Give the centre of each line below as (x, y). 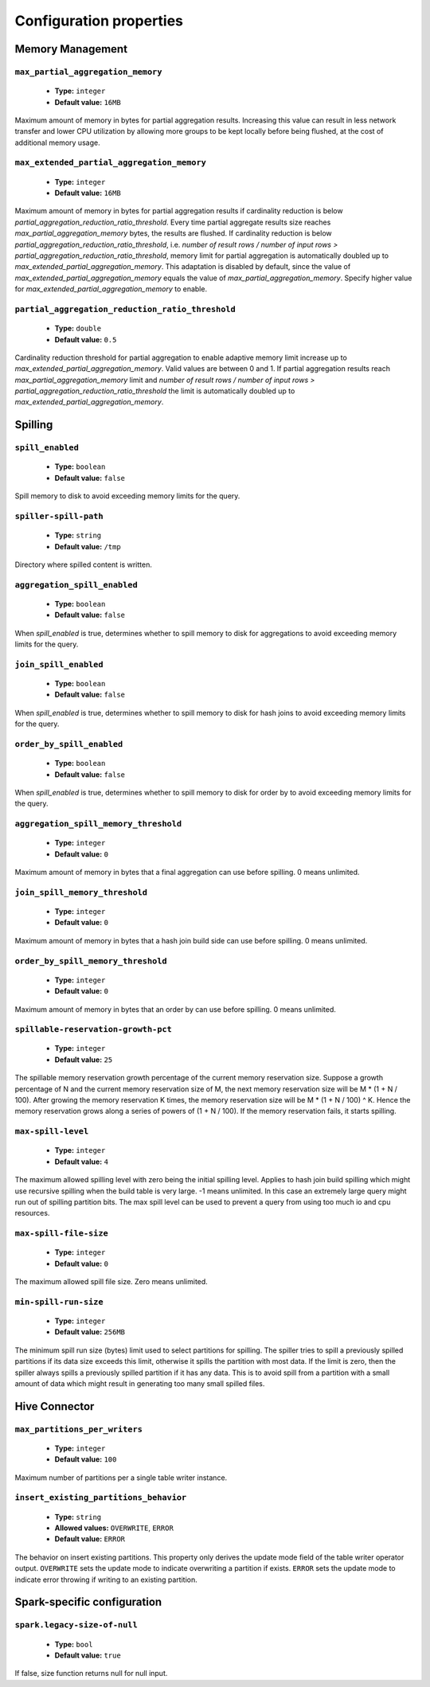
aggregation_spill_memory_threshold (98, 824)
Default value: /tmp (88, 546)
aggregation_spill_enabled (76, 585)
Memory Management (71, 49)
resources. (32, 1213)
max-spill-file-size (62, 1234)
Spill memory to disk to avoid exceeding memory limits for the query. (127, 496)
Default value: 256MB (90, 1332)
